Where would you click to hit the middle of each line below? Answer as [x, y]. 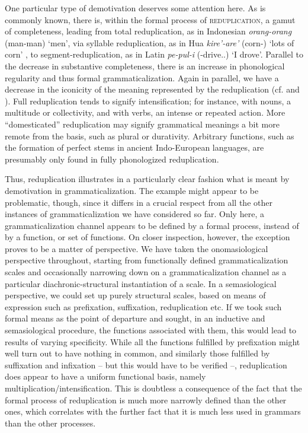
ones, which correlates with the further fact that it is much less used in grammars [153, 411]
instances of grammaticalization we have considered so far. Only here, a [134, 214]
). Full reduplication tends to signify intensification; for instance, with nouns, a [148, 101]
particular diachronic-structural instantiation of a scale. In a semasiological [141, 283]
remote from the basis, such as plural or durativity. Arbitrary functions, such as [150, 136]
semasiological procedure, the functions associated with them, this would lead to [151, 330]
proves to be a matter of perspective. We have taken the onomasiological [137, 248]
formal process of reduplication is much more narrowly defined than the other [146, 399]
